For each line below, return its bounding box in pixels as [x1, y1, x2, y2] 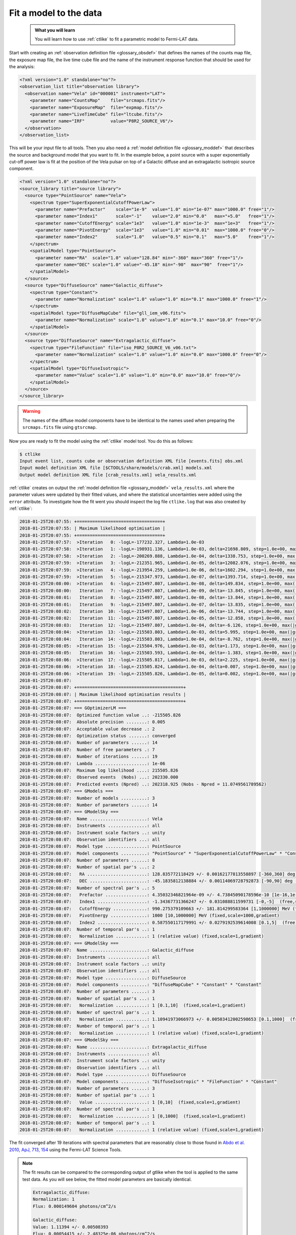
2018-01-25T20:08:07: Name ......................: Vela [19, 816, 163, 822]
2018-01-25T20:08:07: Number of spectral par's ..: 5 [19, 885, 155, 891]
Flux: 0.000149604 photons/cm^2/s [33, 1203, 116, 1209]
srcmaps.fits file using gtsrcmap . [22, 424, 97, 430]
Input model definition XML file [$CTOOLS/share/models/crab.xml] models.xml [19, 465, 212, 471]
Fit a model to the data [9, 7, 102, 18]
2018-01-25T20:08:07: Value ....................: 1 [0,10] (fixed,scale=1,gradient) [19, 1099, 241, 1105]
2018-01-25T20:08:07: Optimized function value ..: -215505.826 [19, 712, 181, 718]
